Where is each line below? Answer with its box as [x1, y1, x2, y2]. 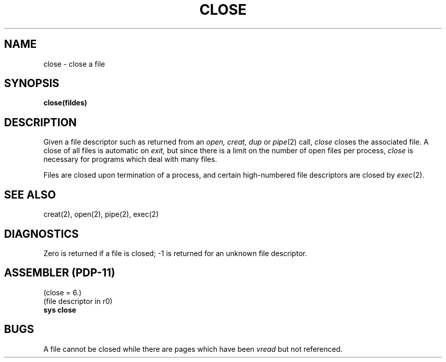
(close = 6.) [43, 288, 82, 297]
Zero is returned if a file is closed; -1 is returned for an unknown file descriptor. [43, 248, 307, 258]
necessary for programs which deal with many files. [43, 155, 217, 164]
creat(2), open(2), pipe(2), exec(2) [43, 210, 159, 219]
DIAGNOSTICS [4, 227, 79, 240]
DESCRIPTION [4, 116, 77, 129]
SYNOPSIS [4, 77, 60, 90]
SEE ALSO [4, 188, 56, 201]
